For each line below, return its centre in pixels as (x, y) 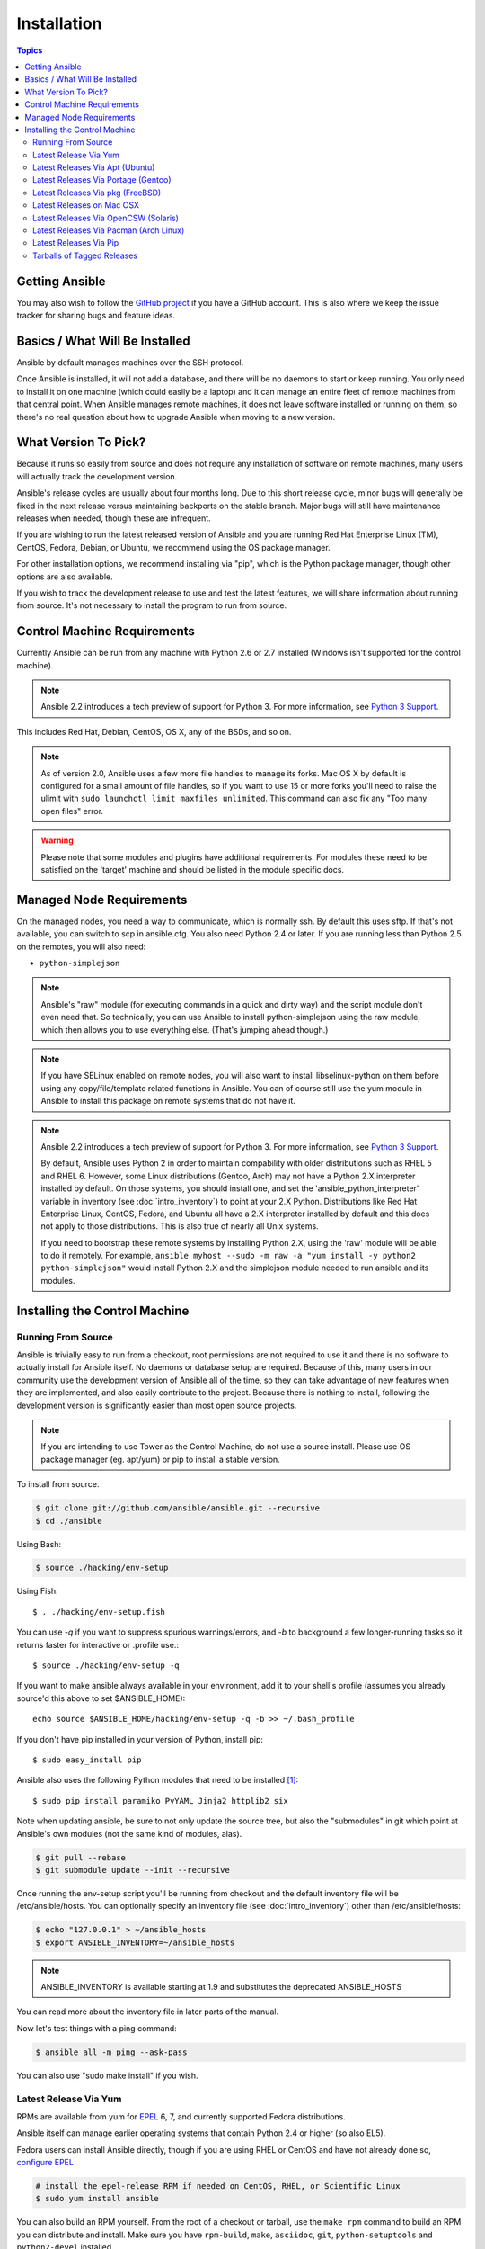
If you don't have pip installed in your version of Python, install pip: (140, 1739)
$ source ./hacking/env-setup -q (106, 1666)
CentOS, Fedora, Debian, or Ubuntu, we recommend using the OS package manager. (174, 547)
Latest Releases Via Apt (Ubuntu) (94, 167)
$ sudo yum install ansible (97, 2199)
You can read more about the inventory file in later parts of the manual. (147, 2012)
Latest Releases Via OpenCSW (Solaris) (106, 218)
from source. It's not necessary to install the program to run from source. (152, 605)
